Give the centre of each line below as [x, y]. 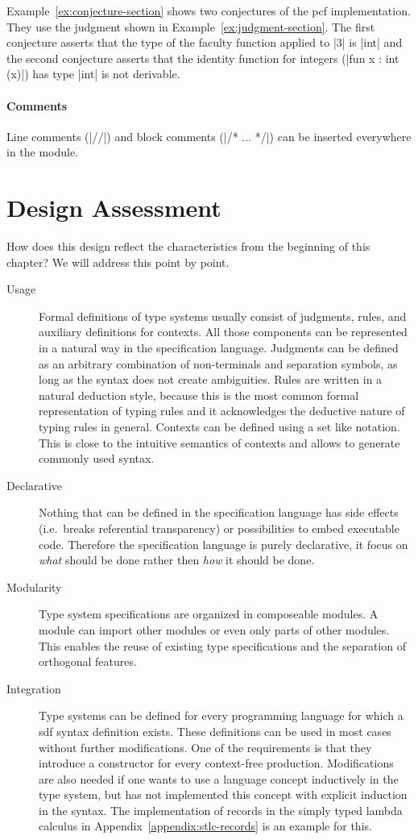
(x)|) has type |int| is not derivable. [93, 74]
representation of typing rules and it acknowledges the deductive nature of [222, 411]
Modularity [34, 586]
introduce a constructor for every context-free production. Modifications [216, 763]
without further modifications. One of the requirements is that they [205, 747]
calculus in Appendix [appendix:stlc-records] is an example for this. [205, 826]
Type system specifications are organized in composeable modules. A [209, 614]
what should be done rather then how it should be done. [177, 560]
